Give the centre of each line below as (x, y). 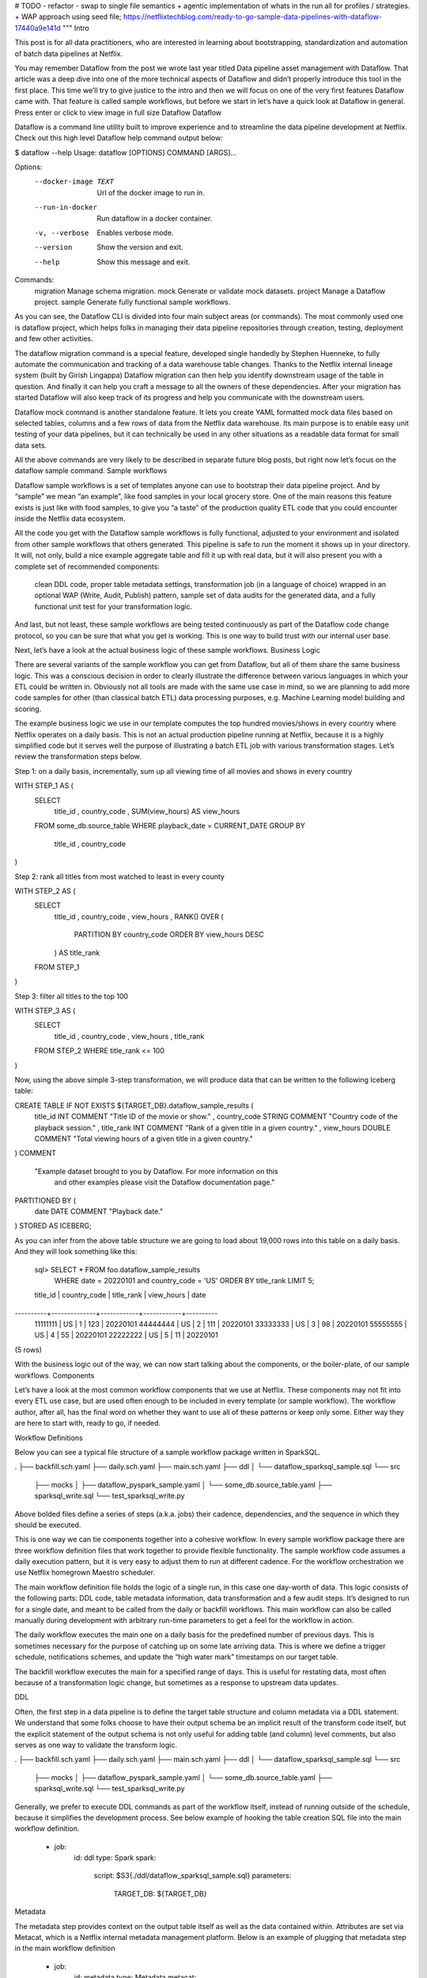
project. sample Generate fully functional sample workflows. (132, 301)
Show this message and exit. (144, 262)
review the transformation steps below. (78, 756)
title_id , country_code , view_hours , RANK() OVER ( (139, 916)
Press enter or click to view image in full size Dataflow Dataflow (118, 112)
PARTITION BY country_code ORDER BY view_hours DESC (169, 934)
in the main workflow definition (65, 1948)
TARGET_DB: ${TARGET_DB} (160, 1893)
